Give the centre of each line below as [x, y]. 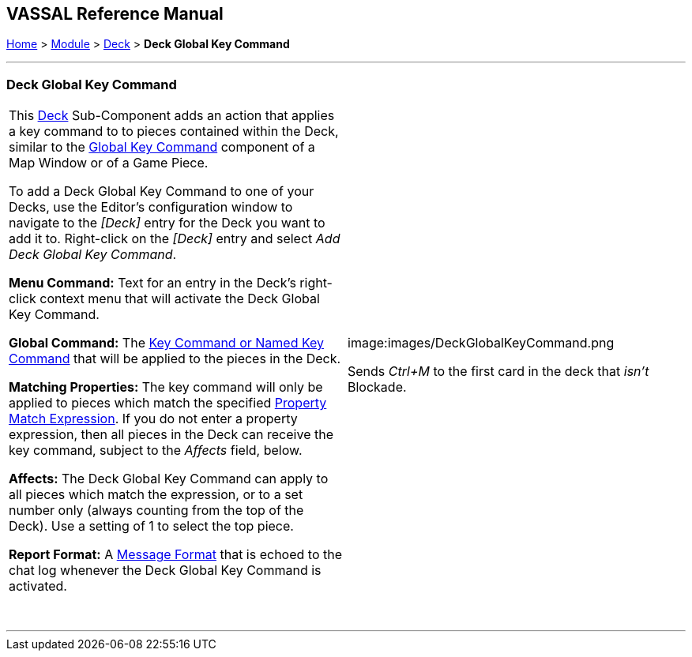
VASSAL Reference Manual [115, 14]
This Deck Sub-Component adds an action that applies [172, 116]
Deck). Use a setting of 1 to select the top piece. [151, 526]
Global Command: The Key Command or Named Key [167, 343]
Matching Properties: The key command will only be [166, 387]
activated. [38, 586]
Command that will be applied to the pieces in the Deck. [175, 359]
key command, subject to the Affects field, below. [156, 451]
